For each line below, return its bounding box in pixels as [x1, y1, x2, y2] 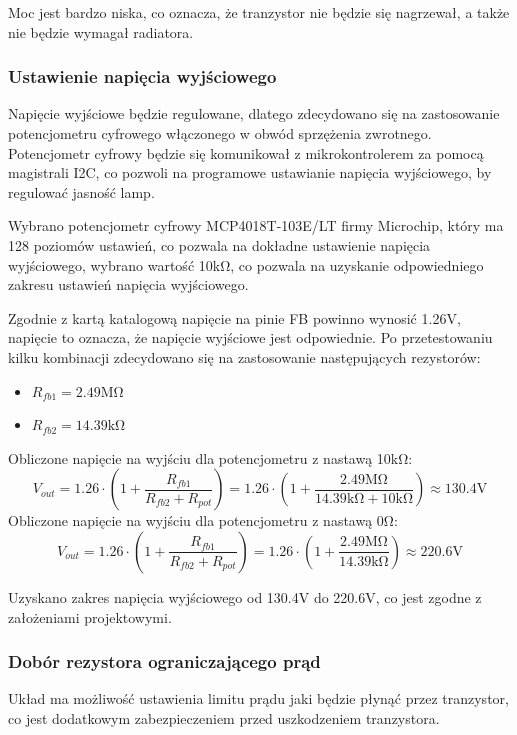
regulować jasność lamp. [8, 181, 155, 202]
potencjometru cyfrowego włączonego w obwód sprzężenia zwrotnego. [8, 123, 432, 143]
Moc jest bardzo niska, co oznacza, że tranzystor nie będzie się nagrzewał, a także [8, 2, 510, 22]
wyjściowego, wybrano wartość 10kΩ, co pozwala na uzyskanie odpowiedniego [8, 254, 484, 275]
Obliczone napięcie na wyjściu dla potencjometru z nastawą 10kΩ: [8, 447, 413, 468]
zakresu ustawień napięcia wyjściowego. [8, 274, 249, 295]
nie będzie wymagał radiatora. [8, 21, 194, 42]
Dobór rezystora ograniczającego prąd [8, 649, 321, 674]
